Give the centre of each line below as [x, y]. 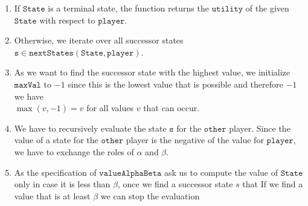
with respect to [67, 20]
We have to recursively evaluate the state [90, 128]
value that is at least [52, 195]
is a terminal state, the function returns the [128, 8]
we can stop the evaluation [150, 195]
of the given [267, 8]
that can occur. [172, 108]
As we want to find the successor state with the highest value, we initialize [152, 72]
